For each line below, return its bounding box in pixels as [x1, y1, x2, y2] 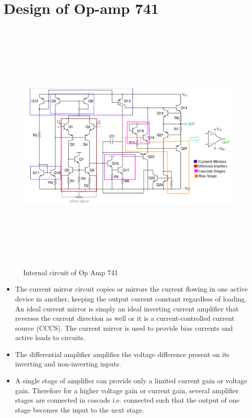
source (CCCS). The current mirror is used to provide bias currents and [15, 322, 233, 333]
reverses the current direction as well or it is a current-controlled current [15, 313, 235, 323]
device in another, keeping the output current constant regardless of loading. [15, 293, 247, 303]
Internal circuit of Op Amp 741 [23, 267, 118, 277]
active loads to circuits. [15, 332, 85, 343]
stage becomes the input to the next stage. [15, 404, 144, 415]
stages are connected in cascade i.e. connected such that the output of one [15, 395, 240, 405]
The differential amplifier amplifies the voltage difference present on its [15, 349, 230, 359]
